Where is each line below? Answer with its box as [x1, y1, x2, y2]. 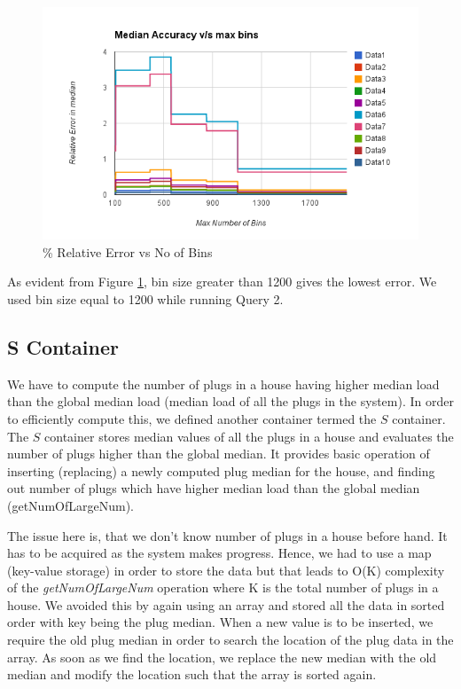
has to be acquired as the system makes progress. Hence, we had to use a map [7, 544, 432, 562]
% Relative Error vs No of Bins [43, 242, 213, 261]
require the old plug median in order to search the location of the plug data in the [7, 630, 454, 649]
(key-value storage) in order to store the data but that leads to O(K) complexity [7, 560, 445, 579]
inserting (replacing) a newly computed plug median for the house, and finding [7, 461, 435, 480]
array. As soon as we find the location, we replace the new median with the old [7, 647, 437, 666]
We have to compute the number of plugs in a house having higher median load [7, 374, 440, 393]
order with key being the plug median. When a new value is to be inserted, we [7, 613, 434, 631]
